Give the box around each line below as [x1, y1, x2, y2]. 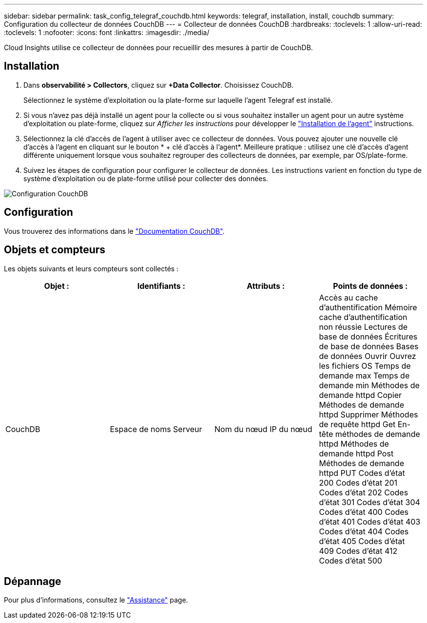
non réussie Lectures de [319, 321, 408, 332]
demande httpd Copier [319, 390, 402, 400]
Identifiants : [137, 281, 185, 291]
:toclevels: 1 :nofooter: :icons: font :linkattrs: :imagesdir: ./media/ [4, 28, 210, 37]
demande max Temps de [319, 370, 410, 380]
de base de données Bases [319, 341, 419, 351]
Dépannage [4, 575, 61, 587]
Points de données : [333, 281, 408, 291]
